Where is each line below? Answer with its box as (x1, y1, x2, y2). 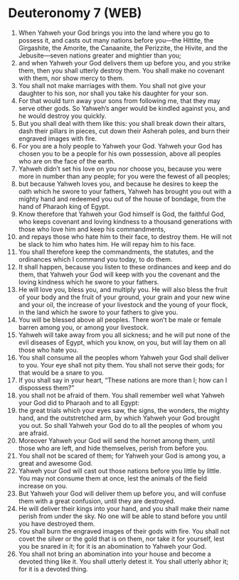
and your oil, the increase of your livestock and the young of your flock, (18, 300, 228, 308)
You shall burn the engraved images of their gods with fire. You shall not (18, 527, 230, 535)
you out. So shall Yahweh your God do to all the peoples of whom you (18, 421, 223, 429)
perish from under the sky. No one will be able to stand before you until (18, 512, 227, 520)
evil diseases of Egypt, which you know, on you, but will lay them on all (18, 338, 226, 346)
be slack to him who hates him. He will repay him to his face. (18, 240, 196, 248)
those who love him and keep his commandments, (18, 225, 166, 233)
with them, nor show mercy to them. (18, 73, 124, 82)
